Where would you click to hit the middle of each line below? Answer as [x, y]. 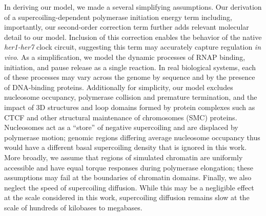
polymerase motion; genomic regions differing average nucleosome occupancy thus [132, 137]
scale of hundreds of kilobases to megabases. [73, 207]
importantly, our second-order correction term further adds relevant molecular [127, 27]
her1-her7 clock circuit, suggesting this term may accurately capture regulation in [133, 47]
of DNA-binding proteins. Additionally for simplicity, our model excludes [119, 87]
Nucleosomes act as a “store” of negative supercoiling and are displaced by [121, 127]
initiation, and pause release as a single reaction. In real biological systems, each [130, 67]
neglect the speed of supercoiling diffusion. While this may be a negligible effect [129, 187]
